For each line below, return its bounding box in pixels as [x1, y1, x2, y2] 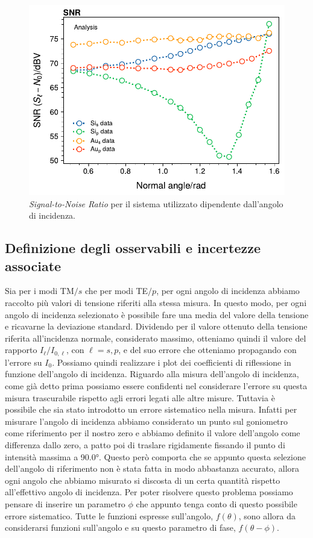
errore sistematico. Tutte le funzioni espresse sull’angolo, [5, 509, 213, 522]
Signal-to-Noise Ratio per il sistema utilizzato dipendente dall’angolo [29, 197, 283, 210]
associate [5, 256, 62, 275]
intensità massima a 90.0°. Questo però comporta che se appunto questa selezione [5, 450, 306, 463]
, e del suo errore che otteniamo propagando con [118, 343, 297, 356]
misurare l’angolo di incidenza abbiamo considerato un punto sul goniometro [5, 414, 288, 427]
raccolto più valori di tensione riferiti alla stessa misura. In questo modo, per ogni [5, 296, 307, 308]
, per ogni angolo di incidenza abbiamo [156, 284, 300, 297]
